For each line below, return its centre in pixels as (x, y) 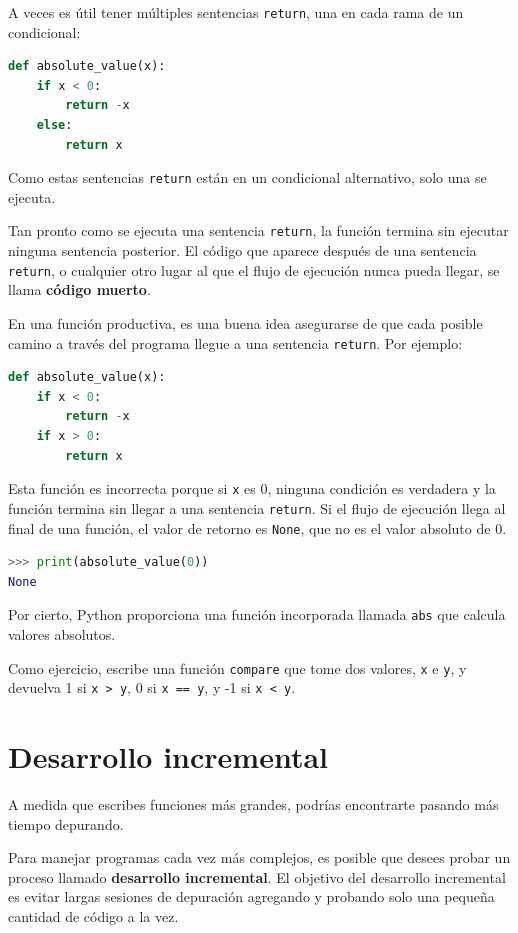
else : (54, 125)
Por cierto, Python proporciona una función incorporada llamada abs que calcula (257, 614)
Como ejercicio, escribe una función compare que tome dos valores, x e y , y (237, 667)
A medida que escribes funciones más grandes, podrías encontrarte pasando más (253, 804)
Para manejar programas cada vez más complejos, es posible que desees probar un (259, 857)
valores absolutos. (62, 634)
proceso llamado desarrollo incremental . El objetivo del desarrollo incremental (257, 876)
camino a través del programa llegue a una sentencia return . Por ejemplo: (235, 342)
